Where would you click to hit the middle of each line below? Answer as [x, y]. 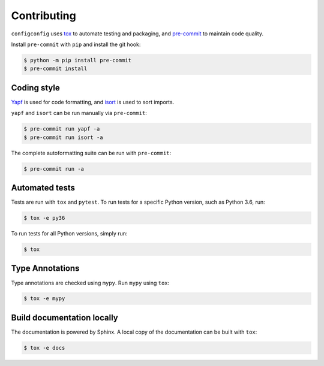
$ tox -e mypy [44, 299]
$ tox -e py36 [44, 218]
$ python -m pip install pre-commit [78, 60]
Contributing [43, 16]
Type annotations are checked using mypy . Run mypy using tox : [90, 283]
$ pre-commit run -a [54, 169]
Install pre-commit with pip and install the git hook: [76, 44]
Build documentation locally [64, 317]
